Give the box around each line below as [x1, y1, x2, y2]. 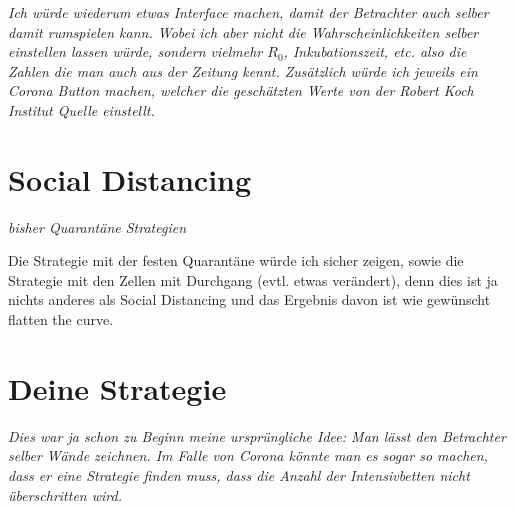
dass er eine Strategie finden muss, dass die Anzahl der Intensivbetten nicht [8, 464, 470, 485]
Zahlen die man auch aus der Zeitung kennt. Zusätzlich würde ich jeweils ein [8, 60, 478, 81]
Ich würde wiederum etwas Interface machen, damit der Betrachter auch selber [8, 2, 489, 22]
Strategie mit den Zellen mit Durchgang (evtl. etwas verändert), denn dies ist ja [8, 269, 498, 290]
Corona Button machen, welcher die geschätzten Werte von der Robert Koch [8, 80, 474, 101]
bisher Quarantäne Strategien [8, 216, 187, 237]
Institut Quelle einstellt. [8, 99, 155, 120]
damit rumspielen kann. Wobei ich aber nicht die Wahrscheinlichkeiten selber [8, 21, 479, 42]
